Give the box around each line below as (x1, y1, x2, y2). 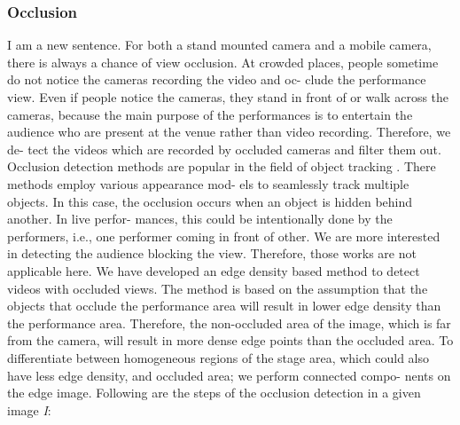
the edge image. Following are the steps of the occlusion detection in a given (7, 383, 421, 402)
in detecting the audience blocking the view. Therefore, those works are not (7, 244, 417, 263)
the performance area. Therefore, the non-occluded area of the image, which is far (7, 313, 451, 332)
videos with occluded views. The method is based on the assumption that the (7, 279, 428, 297)
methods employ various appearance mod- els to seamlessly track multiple (7, 174, 409, 193)
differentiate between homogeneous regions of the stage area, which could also (7, 348, 429, 366)
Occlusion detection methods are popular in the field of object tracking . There (7, 157, 436, 176)
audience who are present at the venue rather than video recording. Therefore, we (7, 122, 451, 141)
